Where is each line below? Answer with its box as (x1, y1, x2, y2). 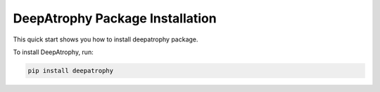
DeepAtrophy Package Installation (13, 11, 217, 26)
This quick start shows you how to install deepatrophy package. (13, 35, 198, 44)
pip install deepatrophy (27, 67, 114, 74)
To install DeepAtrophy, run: (13, 48, 94, 56)
